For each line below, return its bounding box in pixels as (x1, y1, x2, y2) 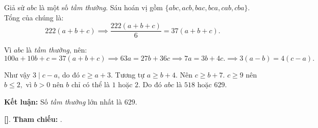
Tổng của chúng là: (4, 12, 64, 22)
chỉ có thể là (71, 79, 110, 90)
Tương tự (115, 69, 145, 80)
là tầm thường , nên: (26, 44, 87, 55)
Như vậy (4, 69, 31, 80)
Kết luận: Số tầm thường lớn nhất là (4, 96, 123, 107)
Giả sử (4, 2, 25, 12)
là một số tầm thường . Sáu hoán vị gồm (39, 2, 163, 12)
